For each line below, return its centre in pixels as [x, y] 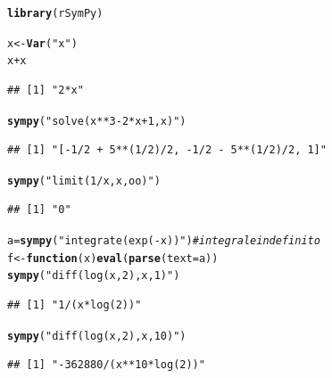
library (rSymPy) [55, 13]
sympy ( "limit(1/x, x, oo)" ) [84, 181]
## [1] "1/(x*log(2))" [75, 305]
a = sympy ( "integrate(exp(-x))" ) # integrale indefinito [164, 241]
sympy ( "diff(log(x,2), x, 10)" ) [97, 336]
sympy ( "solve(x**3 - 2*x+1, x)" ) [97, 121]
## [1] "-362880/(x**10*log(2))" [106, 365]
